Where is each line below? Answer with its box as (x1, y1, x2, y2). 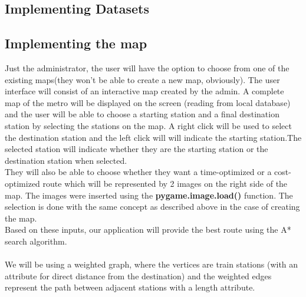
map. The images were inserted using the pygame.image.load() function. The (5, 189, 293, 201)
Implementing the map (5, 34, 147, 52)
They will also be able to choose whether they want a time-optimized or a (5, 166, 272, 178)
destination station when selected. (5, 154, 127, 166)
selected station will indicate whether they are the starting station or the (5, 143, 268, 155)
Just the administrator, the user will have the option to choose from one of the (5, 61, 289, 74)
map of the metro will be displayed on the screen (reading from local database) (5, 96, 291, 108)
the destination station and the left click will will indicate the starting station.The (5, 131, 302, 143)
